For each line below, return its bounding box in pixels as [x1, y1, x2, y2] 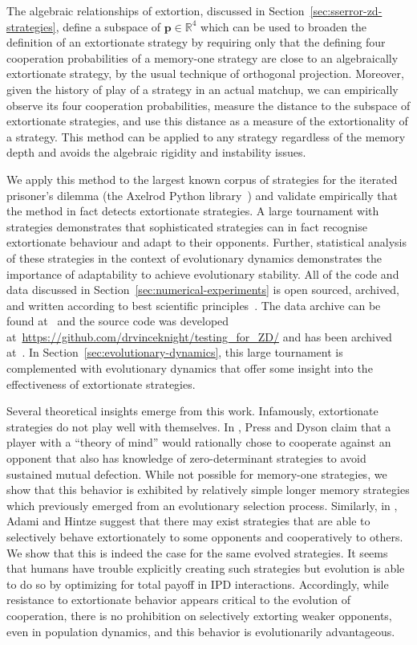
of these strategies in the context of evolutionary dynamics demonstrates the [6, 249, 382, 266]
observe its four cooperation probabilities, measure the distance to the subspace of [6, 96, 411, 113]
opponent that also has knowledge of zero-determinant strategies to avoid [6, 450, 366, 467]
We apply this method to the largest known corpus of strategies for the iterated [6, 170, 398, 187]
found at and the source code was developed [6, 312, 229, 329]
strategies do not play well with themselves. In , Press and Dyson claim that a [6, 418, 391, 435]
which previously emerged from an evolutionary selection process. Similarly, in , [6, 496, 398, 513]
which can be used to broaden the [200, 18, 367, 35]
